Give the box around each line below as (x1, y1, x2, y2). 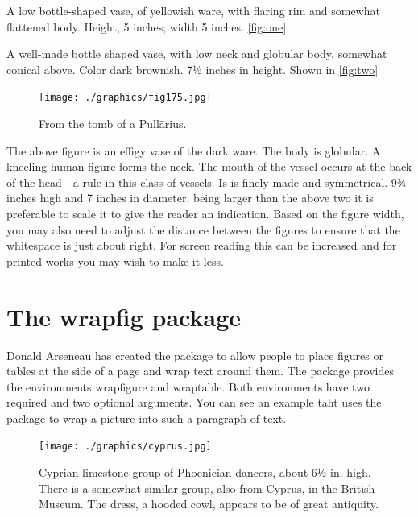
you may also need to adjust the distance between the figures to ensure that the (6, 221, 400, 238)
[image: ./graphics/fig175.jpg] (39, 92, 212, 104)
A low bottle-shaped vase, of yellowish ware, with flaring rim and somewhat (6, 2, 380, 19)
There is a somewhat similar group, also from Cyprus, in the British (39, 479, 375, 496)
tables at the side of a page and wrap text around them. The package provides (6, 362, 394, 379)
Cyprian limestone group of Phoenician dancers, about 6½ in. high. (39, 464, 371, 481)
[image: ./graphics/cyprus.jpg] (39, 440, 212, 453)
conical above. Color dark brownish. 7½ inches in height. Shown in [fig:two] (6, 60, 379, 77)
